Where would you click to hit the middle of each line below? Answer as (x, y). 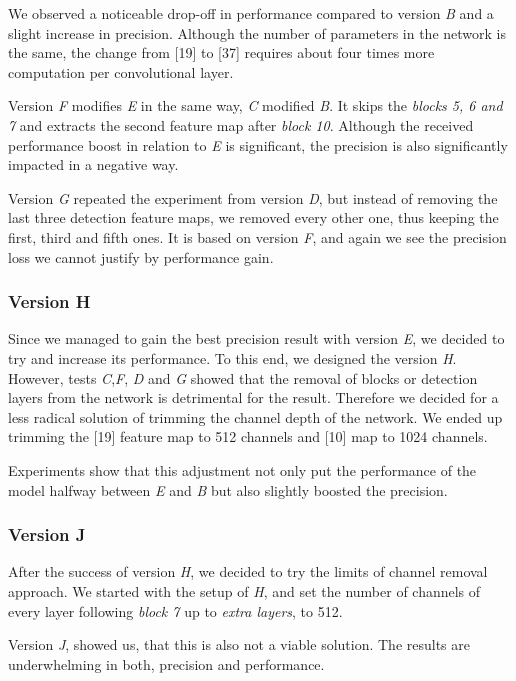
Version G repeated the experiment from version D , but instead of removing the (253, 197)
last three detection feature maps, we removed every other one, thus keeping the (253, 217)
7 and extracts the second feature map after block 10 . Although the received (241, 124)
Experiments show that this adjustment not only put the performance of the (242, 469)
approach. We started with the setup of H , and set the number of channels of (244, 590)
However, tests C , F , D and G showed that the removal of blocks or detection (243, 377)
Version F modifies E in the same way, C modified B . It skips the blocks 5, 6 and (255, 105)
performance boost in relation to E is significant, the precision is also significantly (258, 144)
